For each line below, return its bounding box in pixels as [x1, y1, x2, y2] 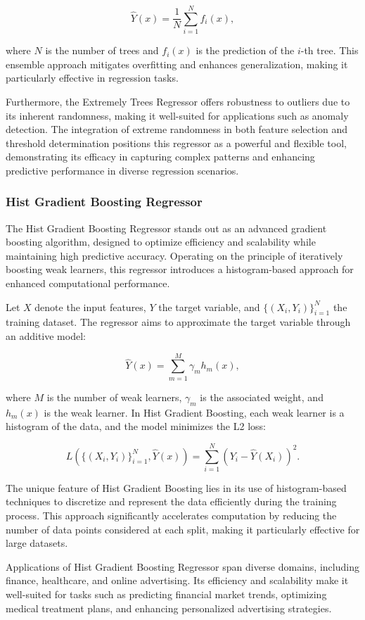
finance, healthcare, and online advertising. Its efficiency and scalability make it [6, 573, 349, 588]
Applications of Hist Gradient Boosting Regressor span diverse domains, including [6, 559, 359, 574]
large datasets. [6, 536, 68, 550]
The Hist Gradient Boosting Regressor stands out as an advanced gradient [6, 220, 327, 235]
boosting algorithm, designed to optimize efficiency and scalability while [6, 234, 316, 249]
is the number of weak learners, [46, 389, 182, 404]
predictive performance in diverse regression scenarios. [6, 163, 239, 177]
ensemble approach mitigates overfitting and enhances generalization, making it [6, 56, 348, 71]
